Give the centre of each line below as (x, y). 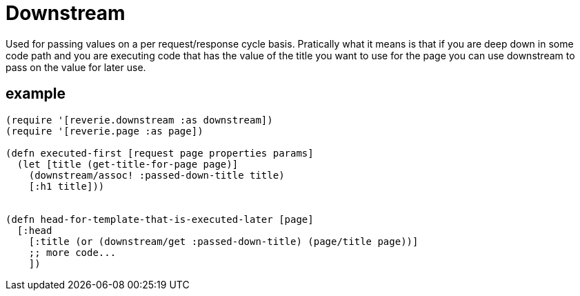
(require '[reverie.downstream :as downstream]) (139, 120)
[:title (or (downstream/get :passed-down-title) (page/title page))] (223, 241)
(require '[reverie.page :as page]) (104, 131)
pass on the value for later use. (76, 67)
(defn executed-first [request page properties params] (160, 153)
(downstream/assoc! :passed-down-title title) (157, 175)
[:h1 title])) (67, 186)
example (36, 94)
